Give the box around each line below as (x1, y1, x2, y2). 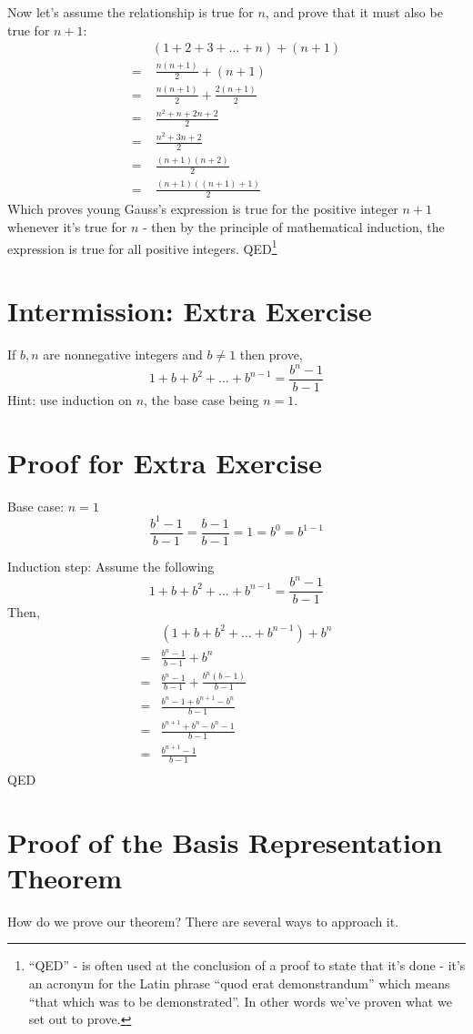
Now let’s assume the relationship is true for (7, 3, 254, 21)
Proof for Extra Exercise (7, 443, 323, 481)
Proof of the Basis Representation (7, 823, 443, 860)
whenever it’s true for (7, 217, 127, 236)
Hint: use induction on (7, 390, 132, 410)
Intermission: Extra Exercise (7, 291, 372, 329)
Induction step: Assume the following (7, 556, 215, 575)
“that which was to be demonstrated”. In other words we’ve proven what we (28, 991, 452, 1010)
